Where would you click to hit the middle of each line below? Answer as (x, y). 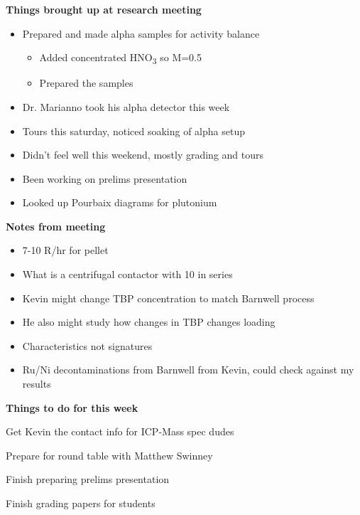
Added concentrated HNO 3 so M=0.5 (121, 58)
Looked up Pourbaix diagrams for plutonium (120, 202)
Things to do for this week (72, 407)
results (37, 384)
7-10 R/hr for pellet (65, 250)
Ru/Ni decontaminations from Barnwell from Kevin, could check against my (188, 370)
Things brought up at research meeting (104, 9)
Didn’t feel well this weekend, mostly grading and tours (143, 155)
